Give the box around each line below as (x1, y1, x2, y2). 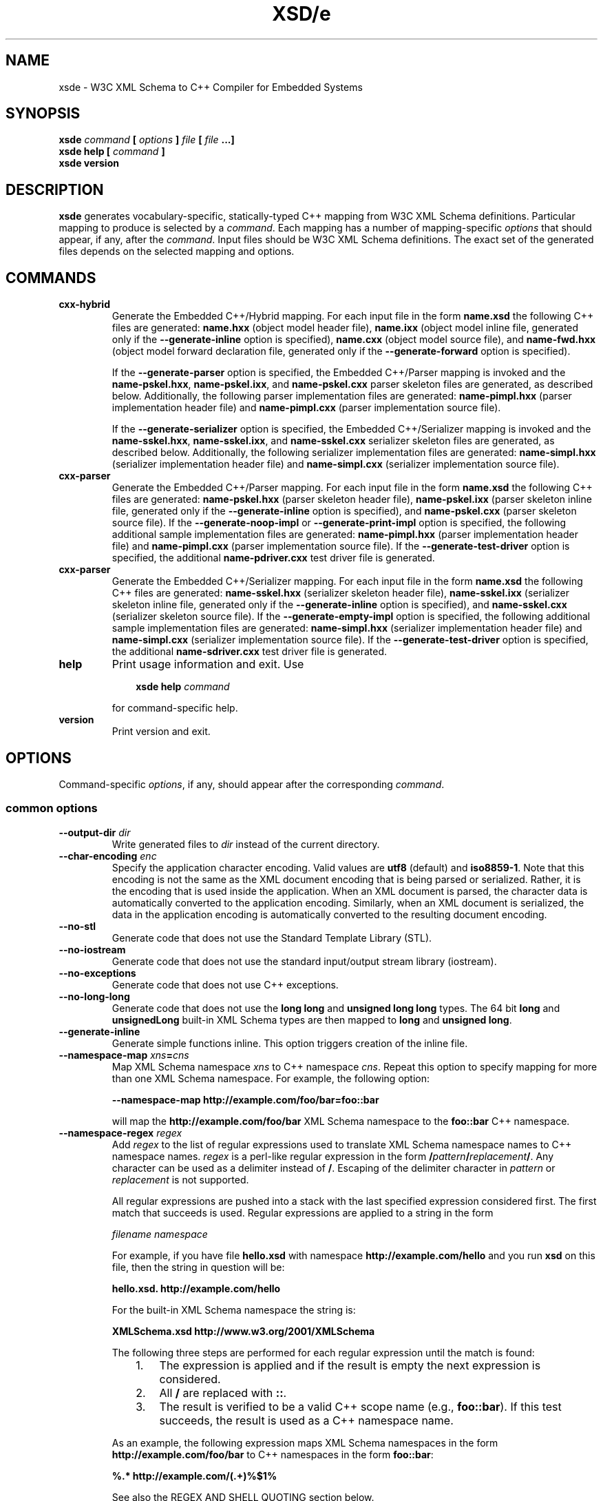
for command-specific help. (112, 702, 238, 714)
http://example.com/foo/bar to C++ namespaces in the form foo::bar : (112, 1448, 434, 1460)
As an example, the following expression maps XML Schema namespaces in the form (112, 1436, 498, 1449)
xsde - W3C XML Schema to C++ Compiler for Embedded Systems (59, 81, 363, 93)
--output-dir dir (59, 826, 131, 838)
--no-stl (59, 920, 96, 932)
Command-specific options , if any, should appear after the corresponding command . (59, 778, 445, 790)
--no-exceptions (59, 966, 136, 979)
